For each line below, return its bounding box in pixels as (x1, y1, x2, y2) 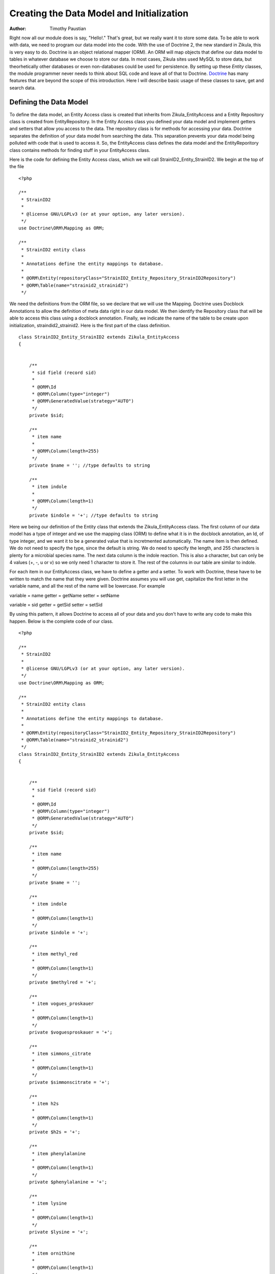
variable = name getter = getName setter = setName (9, 592, 120, 598)
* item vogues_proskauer (32, 1001, 94, 1006)
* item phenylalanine (32, 1151, 86, 1156)
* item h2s (32, 1101, 59, 1106)
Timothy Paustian (49, 25, 87, 32)
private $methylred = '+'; (29, 979, 97, 986)
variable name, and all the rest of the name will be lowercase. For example (9, 583, 165, 589)
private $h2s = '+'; (29, 1129, 80, 1135)
